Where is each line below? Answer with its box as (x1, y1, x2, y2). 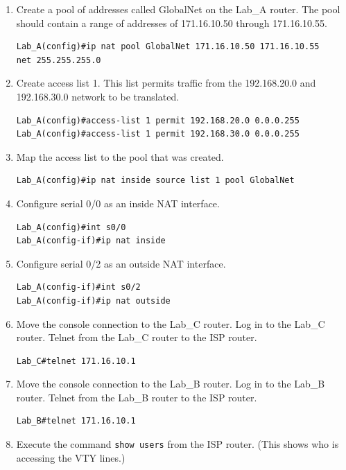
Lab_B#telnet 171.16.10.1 (16, 416, 136, 426)
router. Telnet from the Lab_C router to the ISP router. (16, 330, 257, 345)
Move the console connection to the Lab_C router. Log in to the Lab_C (16, 316, 325, 331)
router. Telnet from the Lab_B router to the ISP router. (16, 390, 257, 404)
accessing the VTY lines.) (16, 450, 126, 464)
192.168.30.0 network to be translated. (16, 89, 180, 103)
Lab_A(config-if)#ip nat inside (16, 236, 166, 246)
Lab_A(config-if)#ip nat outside (16, 295, 171, 306)
